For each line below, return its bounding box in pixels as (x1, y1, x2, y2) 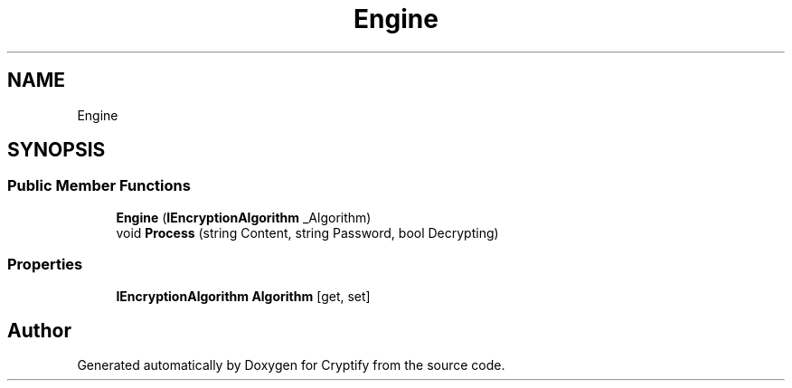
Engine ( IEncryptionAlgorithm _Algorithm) (116, 209, 372, 225)
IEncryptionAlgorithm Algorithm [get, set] (116, 288, 371, 304)
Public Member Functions (7, 176, 191, 195)
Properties (7, 255, 83, 274)
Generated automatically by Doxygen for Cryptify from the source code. (77, 357, 505, 374)
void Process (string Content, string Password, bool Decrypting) (116, 224, 499, 241)
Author (7, 318, 71, 342)
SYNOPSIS (7, 138, 106, 162)
